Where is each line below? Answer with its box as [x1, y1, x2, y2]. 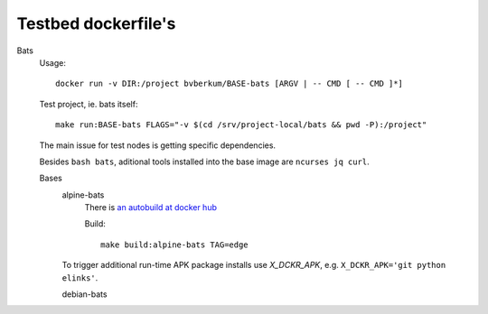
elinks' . [61, 272, 99, 283]
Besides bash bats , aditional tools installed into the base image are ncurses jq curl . [39, 156, 370, 167]
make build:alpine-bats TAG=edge [100, 239, 249, 250]
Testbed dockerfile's [16, 14, 176, 33]
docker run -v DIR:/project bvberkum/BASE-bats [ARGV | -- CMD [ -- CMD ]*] [55, 78, 404, 89]
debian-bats [61, 289, 108, 300]
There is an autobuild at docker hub [84, 202, 217, 213]
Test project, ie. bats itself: [39, 98, 138, 109]
